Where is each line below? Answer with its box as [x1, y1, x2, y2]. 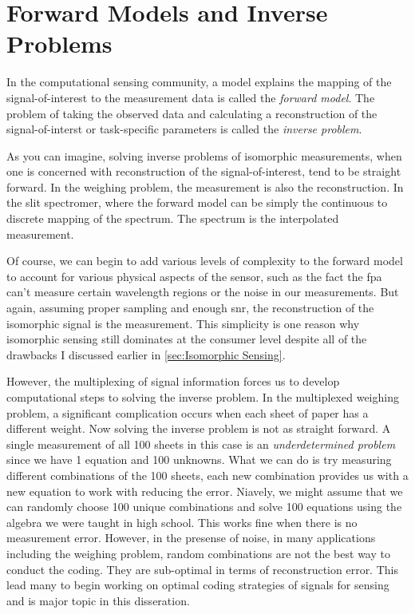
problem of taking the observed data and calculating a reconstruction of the [6, 105, 377, 121]
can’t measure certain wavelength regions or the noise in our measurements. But [6, 283, 399, 300]
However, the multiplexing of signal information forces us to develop [6, 373, 340, 390]
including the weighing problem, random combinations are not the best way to [6, 545, 390, 561]
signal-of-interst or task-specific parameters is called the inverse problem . [6, 121, 362, 137]
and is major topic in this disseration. [6, 592, 190, 608]
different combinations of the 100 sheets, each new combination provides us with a [6, 466, 409, 483]
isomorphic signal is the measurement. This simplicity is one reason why [6, 315, 360, 331]
